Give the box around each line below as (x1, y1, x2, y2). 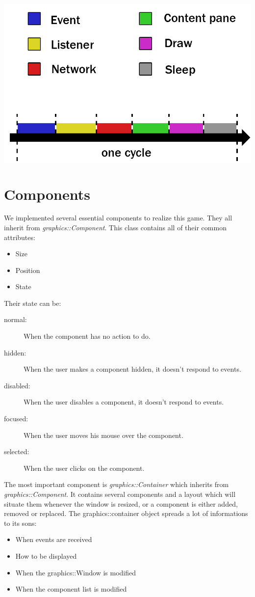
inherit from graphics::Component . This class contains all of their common (4, 222, 227, 232)
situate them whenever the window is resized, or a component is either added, (4, 498, 238, 509)
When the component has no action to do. (24, 331, 151, 341)
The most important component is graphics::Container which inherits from (4, 479, 229, 489)
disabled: (4, 380, 30, 390)
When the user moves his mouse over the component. (24, 430, 183, 440)
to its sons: (4, 517, 37, 528)
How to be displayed (15, 550, 77, 561)
